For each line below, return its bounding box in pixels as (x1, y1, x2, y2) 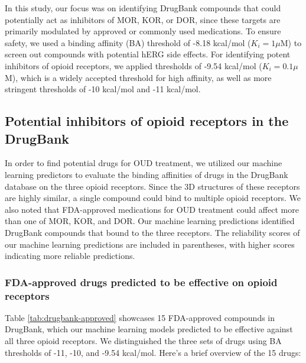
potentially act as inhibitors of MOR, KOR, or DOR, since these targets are (5, 13, 281, 25)
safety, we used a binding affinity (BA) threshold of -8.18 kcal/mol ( (5, 36, 251, 48)
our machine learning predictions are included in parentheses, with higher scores (5, 238, 295, 250)
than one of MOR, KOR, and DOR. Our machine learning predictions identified (5, 215, 295, 227)
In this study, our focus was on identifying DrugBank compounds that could (5, 2, 281, 14)
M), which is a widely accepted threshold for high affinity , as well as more (5, 71, 272, 83)
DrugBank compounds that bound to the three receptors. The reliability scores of (5, 226, 300, 238)
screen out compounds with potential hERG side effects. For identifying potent (5, 48, 291, 60)
